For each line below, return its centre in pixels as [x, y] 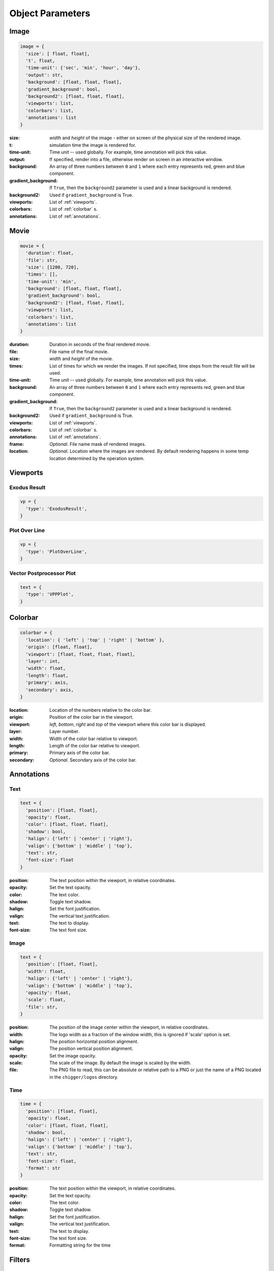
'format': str [43, 1168]
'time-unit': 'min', [51, 281]
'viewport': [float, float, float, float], [80, 654]
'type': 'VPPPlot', [50, 594]
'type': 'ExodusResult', [56, 509]
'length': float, [47, 675]
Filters [20, 1260]
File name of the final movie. [79, 351]
